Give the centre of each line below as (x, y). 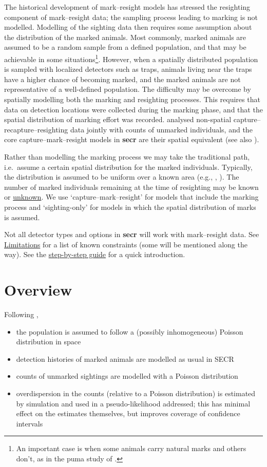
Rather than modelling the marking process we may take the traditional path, (127, 156)
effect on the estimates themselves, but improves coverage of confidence (128, 413)
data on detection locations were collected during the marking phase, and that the (133, 109)
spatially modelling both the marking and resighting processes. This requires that (132, 99)
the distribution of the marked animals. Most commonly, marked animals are (125, 37)
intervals (30, 423)
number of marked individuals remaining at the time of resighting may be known (131, 187)
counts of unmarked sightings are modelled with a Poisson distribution (127, 376)
